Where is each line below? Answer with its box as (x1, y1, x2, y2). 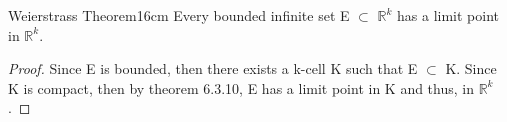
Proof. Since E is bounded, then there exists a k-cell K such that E (8, 58, 418, 79)
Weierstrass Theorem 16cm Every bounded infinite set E (8, 5, 350, 25)
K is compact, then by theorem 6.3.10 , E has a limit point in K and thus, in (8, 77, 474, 98)
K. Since (445, 58, 497, 79)
